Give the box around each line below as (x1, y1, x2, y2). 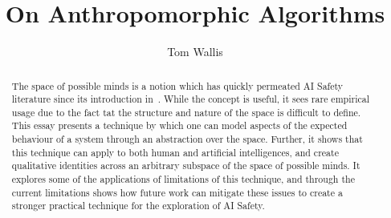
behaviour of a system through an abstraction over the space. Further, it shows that (11, 132, 363, 146)
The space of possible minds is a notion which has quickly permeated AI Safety (11, 79, 344, 92)
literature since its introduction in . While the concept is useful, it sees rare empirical (11, 92, 369, 106)
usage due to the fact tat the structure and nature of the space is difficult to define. (11, 105, 361, 119)
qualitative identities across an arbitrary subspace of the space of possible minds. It (11, 159, 360, 172)
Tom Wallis (167, 43, 223, 60)
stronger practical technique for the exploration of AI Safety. (11, 199, 265, 212)
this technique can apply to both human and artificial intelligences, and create (11, 145, 339, 159)
